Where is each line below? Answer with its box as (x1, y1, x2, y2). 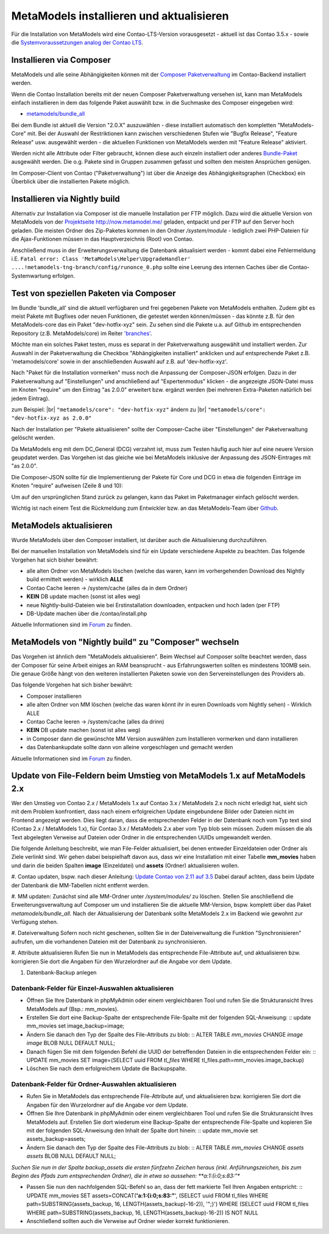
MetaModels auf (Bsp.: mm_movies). (26, 1005, 119, 1012)
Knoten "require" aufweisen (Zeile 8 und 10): (11, 482, 123, 490)
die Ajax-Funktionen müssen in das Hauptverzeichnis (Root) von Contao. (11, 235, 194, 243)
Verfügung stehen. (11, 918, 58, 926)
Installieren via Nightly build (11, 194, 120, 204)
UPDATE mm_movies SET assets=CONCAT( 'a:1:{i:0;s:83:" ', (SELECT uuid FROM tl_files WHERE (26, 1191, 269, 1199)
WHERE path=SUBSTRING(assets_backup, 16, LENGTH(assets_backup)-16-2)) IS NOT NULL (26, 1209, 259, 1216)
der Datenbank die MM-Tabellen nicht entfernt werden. (11, 881, 149, 889)
